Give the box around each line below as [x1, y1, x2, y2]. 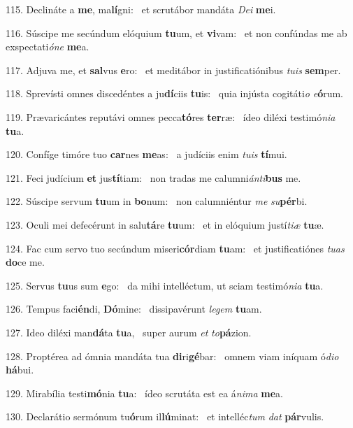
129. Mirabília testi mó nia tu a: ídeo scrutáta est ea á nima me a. [6, 385, 283, 400]
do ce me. [6, 255, 45, 269]
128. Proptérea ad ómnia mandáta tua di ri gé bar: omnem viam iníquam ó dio [6, 348, 339, 363]
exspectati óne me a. [6, 39, 89, 54]
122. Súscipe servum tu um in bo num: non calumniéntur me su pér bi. [6, 194, 308, 208]
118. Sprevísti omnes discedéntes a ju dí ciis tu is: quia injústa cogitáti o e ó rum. [6, 86, 344, 101]
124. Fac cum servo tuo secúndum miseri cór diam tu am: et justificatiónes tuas [6, 241, 345, 255]
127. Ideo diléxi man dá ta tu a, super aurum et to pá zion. [6, 324, 252, 339]
